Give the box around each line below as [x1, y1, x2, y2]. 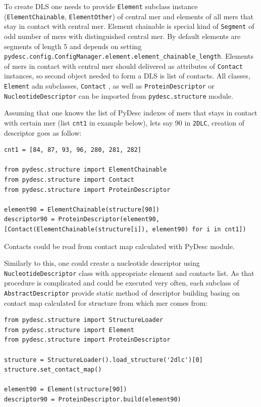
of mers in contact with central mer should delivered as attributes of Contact [4, 60, 243, 71]
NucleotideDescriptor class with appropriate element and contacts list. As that [4, 267, 254, 278]
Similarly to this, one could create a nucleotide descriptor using [4, 258, 200, 268]
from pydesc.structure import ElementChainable [4, 166, 167, 174]
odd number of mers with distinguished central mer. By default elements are [4, 30, 241, 41]
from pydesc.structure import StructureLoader [4, 316, 163, 324]
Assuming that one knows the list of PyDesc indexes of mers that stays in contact [4, 107, 257, 118]
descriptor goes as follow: [4, 127, 82, 138]
